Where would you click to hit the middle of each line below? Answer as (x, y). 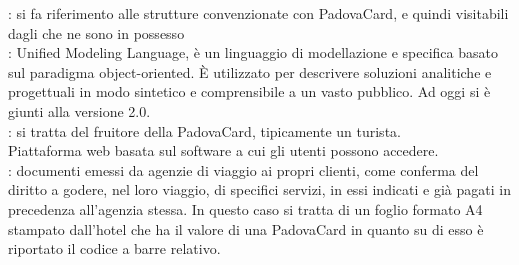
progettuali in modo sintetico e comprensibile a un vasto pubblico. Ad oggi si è (249, 91)
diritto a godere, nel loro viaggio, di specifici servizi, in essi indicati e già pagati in (259, 189)
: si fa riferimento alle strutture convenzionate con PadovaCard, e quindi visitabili (258, 13)
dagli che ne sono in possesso (96, 32)
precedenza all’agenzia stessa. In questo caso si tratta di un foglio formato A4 (245, 208)
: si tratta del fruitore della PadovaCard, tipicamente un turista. (204, 130)
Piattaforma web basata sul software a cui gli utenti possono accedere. (223, 150)
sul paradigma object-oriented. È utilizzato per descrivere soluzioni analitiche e (250, 71)
